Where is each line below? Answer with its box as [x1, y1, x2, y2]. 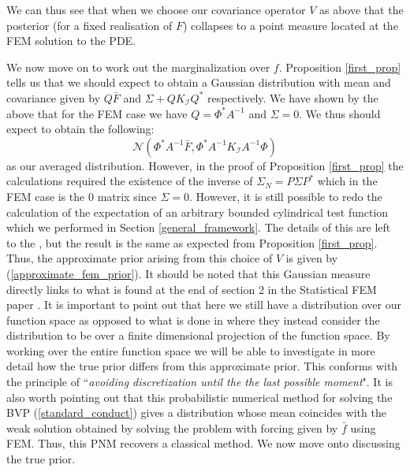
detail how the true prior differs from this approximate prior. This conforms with [6, 358, 398, 374]
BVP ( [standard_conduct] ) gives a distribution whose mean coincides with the [6, 404, 386, 421]
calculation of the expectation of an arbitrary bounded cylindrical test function [6, 203, 389, 220]
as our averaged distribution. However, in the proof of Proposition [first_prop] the [6, 157, 404, 173]
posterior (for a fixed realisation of [6, 17, 173, 33]
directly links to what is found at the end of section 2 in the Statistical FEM [6, 281, 377, 297]
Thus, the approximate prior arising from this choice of [6, 250, 273, 266]
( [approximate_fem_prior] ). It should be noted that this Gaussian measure [6, 265, 371, 281]
